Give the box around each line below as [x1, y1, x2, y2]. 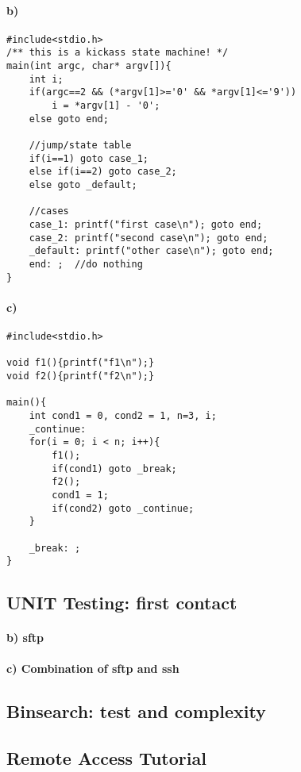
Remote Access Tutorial [6, 746, 206, 770]
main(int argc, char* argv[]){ [6, 60, 172, 72]
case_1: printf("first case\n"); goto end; [29, 218, 263, 230]
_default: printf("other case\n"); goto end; [29, 245, 274, 257]
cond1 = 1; [52, 489, 109, 501]
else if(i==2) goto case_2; [29, 166, 177, 178]
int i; [29, 73, 64, 85]
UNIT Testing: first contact [6, 590, 237, 615]
